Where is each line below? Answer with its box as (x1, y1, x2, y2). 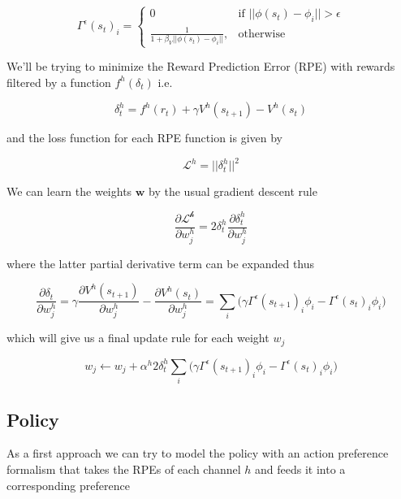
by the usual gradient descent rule (149, 183, 317, 200)
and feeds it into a (255, 460, 346, 477)
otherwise (238, 28, 286, 40)
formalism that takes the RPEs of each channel (6, 460, 241, 477)
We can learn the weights (6, 183, 132, 200)
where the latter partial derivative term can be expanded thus (6, 254, 315, 271)
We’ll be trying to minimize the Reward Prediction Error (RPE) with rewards (6, 58, 395, 75)
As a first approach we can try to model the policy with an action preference (6, 445, 389, 462)
